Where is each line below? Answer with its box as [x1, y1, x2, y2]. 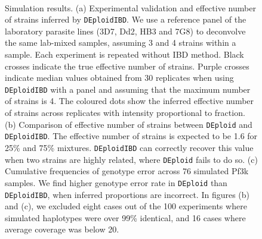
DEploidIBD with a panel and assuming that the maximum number [5, 83, 251, 95]
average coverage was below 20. [5, 223, 119, 235]
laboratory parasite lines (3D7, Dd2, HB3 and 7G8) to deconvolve [5, 24, 246, 37]
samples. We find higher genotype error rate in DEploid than [5, 176, 227, 188]
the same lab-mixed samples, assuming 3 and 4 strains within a [5, 36, 236, 49]
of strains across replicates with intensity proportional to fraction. [5, 106, 245, 119]
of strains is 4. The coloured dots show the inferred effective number [5, 95, 254, 107]
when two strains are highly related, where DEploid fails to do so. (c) [5, 153, 258, 165]
